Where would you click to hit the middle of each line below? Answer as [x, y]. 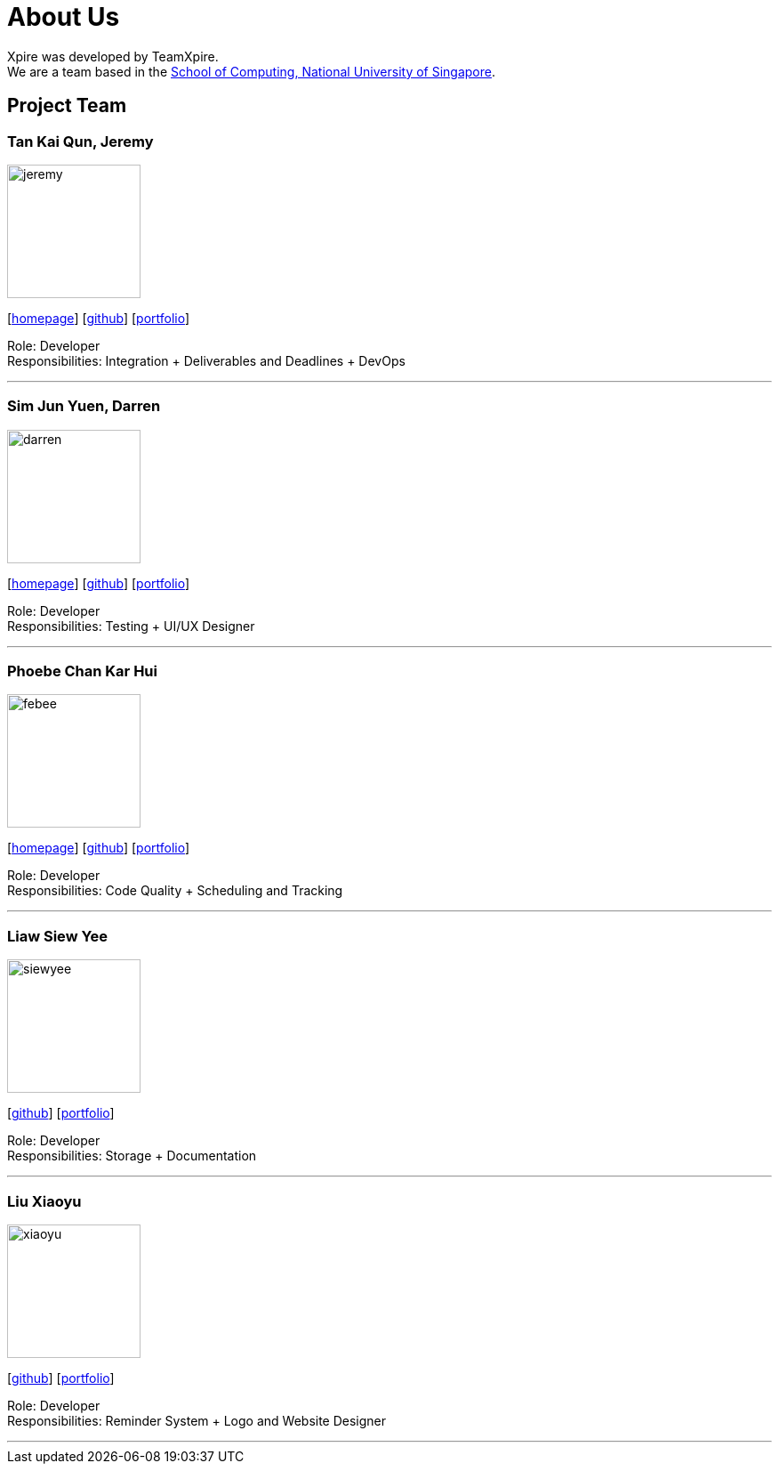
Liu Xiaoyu [44, 1201]
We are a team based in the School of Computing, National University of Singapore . [252, 71]
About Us [64, 17]
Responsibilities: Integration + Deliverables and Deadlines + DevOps [206, 360]
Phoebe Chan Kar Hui [82, 671]
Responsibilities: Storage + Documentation [132, 1156]
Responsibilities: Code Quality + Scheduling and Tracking [175, 891]
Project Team [67, 106]
